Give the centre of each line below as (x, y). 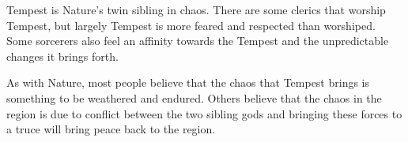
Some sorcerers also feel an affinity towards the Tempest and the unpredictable (198, 41)
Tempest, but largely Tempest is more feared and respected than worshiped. (191, 25)
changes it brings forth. (62, 56)
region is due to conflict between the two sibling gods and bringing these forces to (204, 113)
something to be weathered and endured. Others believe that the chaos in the (194, 97)
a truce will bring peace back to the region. (111, 129)
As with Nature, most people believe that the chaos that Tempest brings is (188, 82)
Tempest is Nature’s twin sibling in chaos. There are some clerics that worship (196, 9)
